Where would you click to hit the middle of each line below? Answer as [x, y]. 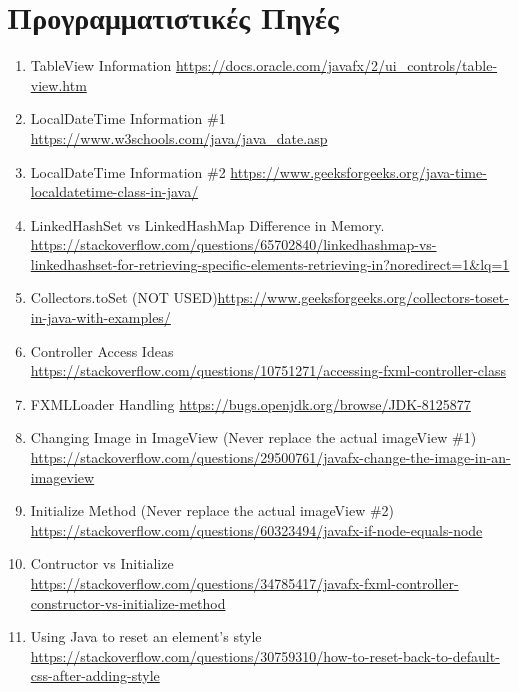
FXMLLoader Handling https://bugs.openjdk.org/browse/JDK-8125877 [250, 403]
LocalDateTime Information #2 [128, 171]
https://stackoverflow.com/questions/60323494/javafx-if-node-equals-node [256, 529]
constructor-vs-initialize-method [128, 602]
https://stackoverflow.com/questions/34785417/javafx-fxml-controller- [244, 583]
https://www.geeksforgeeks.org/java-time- [358, 171]
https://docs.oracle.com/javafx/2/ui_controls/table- [336, 65]
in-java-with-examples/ [100, 317]
